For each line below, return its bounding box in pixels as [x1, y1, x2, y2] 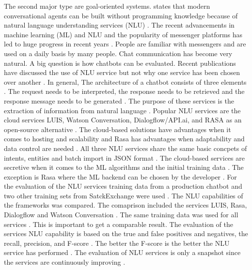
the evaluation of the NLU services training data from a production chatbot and [4, 181, 242, 191]
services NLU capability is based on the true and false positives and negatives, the [4, 228, 248, 239]
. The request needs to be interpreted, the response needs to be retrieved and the [4, 86, 245, 96]
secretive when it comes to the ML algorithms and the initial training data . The [4, 162, 244, 172]
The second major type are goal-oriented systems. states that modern [4, 1, 210, 11]
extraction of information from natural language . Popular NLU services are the [4, 105, 241, 115]
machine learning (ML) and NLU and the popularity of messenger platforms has [4, 29, 243, 39]
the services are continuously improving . [4, 257, 126, 267]
